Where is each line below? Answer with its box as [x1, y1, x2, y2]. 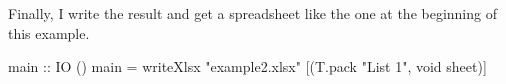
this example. [8, 22, 90, 43]
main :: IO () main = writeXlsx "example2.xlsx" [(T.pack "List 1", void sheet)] [8, 56, 487, 77]
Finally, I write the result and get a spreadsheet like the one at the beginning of [8, 3, 497, 23]
